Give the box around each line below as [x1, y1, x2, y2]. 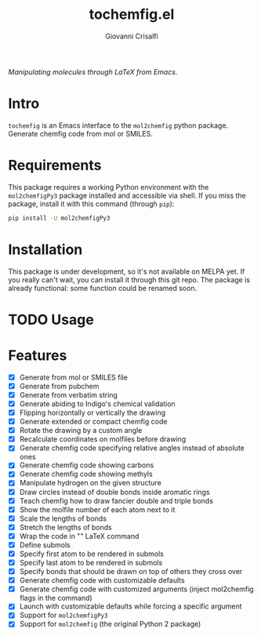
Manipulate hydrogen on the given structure [19, 478, 162, 488]
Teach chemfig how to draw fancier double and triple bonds [19, 496, 214, 505]
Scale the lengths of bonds [19, 514, 107, 523]
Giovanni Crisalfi [105, 31, 158, 41]
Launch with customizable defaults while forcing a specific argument [19, 601, 242, 611]
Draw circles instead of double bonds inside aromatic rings [19, 487, 210, 496]
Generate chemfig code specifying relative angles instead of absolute [19, 443, 245, 452]
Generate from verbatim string [19, 390, 118, 399]
